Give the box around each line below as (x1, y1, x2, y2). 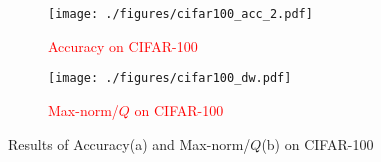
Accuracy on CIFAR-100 (48, 35, 198, 56)
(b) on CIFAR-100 (261, 133, 374, 154)
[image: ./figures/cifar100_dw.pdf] (48, 71, 292, 86)
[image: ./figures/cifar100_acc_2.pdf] (48, 7, 313, 21)
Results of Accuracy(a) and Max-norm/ (8, 133, 251, 154)
